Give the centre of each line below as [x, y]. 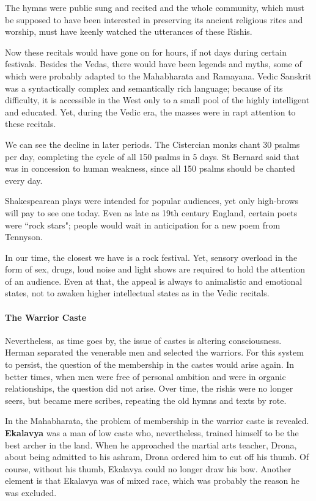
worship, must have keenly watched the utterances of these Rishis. [129, 31]
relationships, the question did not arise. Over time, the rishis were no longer [149, 388]
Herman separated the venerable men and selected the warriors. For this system [154, 352]
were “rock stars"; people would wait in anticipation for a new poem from [143, 225]
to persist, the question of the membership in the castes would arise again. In [150, 364]
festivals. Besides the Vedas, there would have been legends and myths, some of [153, 64]
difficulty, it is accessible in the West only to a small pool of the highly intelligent [157, 100]
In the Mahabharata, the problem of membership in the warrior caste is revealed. [157, 421]
